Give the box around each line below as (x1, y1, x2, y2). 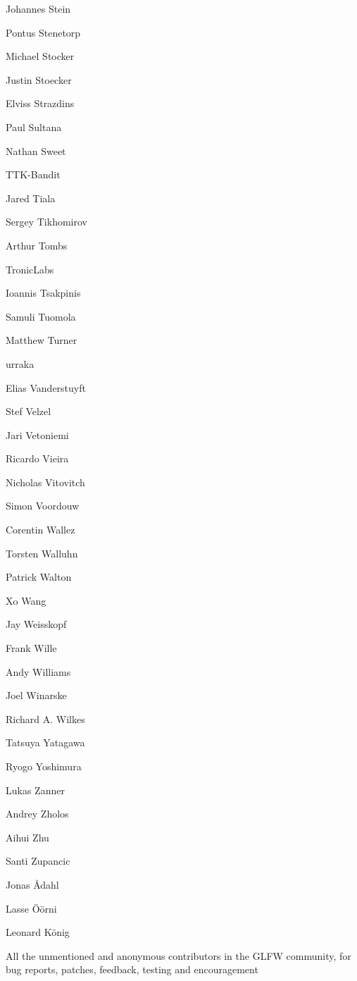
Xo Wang (6, 593, 46, 607)
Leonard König (6, 925, 70, 939)
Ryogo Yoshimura (6, 759, 82, 773)
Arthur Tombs (6, 237, 68, 252)
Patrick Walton (6, 569, 72, 584)
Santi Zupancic (6, 853, 70, 868)
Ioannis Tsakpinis (6, 285, 81, 300)
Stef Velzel (6, 404, 51, 419)
